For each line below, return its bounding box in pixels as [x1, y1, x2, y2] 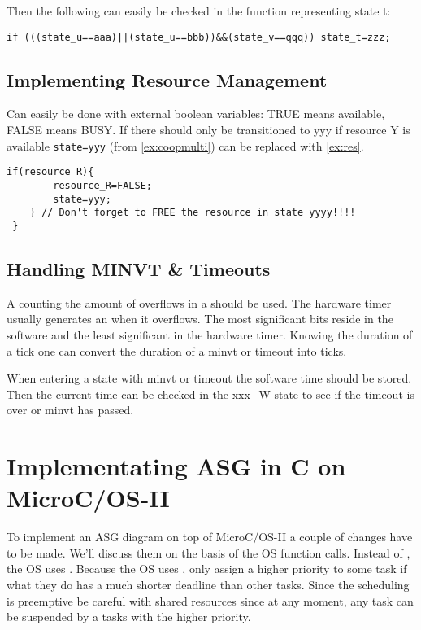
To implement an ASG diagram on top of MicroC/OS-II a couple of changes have [7, 528, 413, 545]
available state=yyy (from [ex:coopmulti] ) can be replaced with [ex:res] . [7, 137, 364, 154]
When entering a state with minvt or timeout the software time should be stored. [7, 370, 412, 387]
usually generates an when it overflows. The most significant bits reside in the [7, 310, 393, 327]
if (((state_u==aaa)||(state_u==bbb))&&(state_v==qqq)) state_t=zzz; [7, 31, 391, 43]
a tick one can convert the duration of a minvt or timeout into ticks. [7, 342, 347, 359]
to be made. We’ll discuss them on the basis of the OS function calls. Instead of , [7, 544, 410, 561]
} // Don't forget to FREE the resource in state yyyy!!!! [29, 207, 356, 219]
